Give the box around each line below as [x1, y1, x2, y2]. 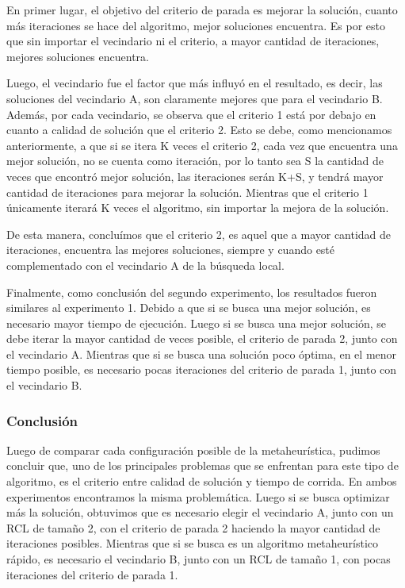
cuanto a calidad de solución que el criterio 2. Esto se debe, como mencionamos [6, 121, 392, 138]
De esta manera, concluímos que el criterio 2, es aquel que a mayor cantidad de [6, 225, 392, 242]
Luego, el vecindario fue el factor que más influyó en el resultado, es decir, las [6, 75, 383, 91]
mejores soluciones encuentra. [6, 48, 149, 64]
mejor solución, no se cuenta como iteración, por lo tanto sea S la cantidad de [6, 152, 384, 169]
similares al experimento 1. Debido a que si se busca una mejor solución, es [6, 299, 371, 316]
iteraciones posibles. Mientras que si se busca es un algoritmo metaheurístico [6, 535, 379, 551]
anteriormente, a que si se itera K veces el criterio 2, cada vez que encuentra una [6, 136, 398, 153]
